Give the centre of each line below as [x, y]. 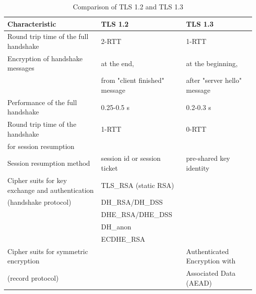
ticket [110, 168]
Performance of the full [42, 102]
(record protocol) [33, 277]
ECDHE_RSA [123, 239]
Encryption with [211, 261]
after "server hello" [214, 80]
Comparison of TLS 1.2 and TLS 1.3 [128, 6]
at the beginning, [212, 63]
